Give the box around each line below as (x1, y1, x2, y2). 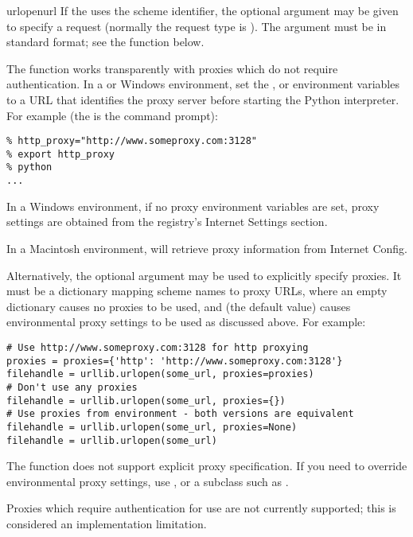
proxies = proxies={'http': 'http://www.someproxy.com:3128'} (6, 355, 343, 367)
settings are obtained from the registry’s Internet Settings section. (6, 213, 328, 230)
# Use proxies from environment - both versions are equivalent (6, 408, 354, 420)
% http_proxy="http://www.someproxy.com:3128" (6, 135, 257, 147)
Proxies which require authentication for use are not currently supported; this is (6, 500, 396, 516)
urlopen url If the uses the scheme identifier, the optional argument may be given (6, 2, 399, 18)
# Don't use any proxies (6, 381, 138, 393)
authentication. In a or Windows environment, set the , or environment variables (6, 76, 399, 92)
